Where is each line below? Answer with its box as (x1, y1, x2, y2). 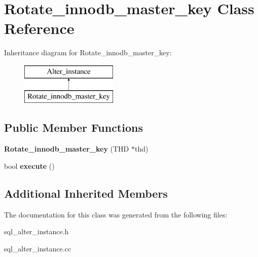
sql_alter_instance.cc (4, 243, 71, 253)
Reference (4, 18, 75, 39)
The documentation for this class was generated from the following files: (4, 209, 228, 219)
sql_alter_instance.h (4, 226, 69, 237)
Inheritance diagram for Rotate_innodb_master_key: (4, 47, 172, 58)
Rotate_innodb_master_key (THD (4, 143, 129, 154)
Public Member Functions (4, 120, 143, 135)
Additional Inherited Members (4, 185, 168, 201)
